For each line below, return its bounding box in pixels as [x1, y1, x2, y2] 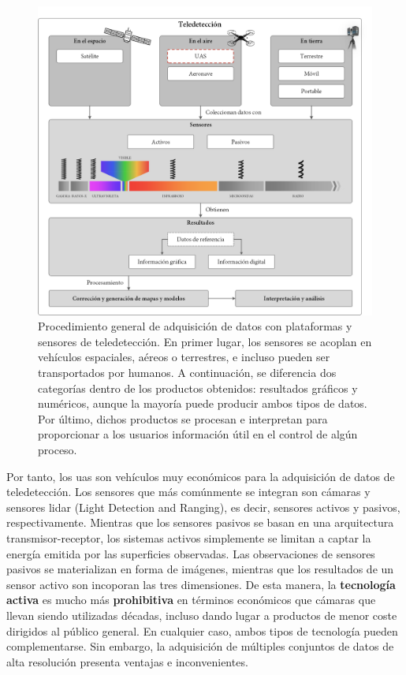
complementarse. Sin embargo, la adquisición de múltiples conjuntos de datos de [6, 638, 394, 654]
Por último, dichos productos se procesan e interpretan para [38, 410, 328, 427]
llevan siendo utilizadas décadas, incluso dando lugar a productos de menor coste [6, 606, 397, 623]
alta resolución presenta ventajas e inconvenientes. [6, 653, 248, 669]
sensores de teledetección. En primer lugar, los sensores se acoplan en [38, 333, 372, 349]
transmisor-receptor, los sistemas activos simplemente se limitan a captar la [6, 530, 371, 546]
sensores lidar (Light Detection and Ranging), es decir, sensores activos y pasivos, [6, 498, 400, 515]
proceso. [38, 442, 77, 458]
